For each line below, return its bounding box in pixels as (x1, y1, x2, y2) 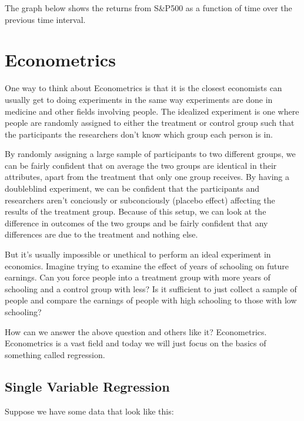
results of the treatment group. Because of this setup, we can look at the (5, 205, 266, 218)
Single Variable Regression (5, 377, 170, 395)
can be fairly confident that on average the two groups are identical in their (5, 159, 277, 171)
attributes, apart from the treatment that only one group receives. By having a (5, 171, 289, 183)
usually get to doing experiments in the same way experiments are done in (5, 93, 273, 105)
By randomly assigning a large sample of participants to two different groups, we (5, 148, 296, 160)
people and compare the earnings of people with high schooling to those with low (5, 294, 297, 306)
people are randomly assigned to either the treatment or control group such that (5, 116, 295, 129)
